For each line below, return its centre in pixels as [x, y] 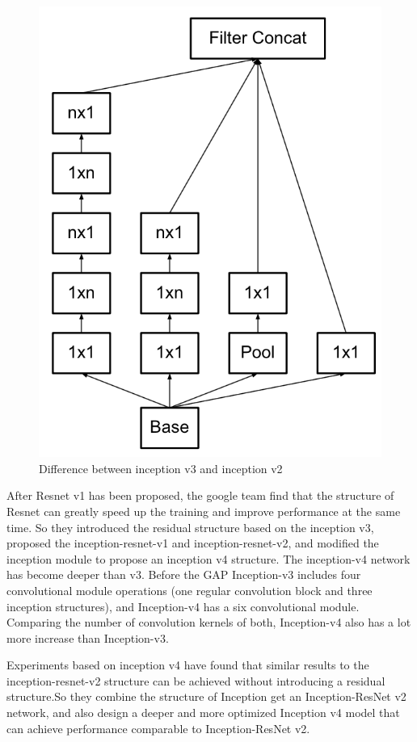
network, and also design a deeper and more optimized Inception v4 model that [203, 713]
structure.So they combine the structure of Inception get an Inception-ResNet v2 [206, 696]
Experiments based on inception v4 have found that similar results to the [188, 665]
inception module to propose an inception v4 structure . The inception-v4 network [208, 558]
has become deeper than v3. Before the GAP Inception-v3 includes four [184, 574]
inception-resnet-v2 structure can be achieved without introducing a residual [196, 680]
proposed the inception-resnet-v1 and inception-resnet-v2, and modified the [193, 543]
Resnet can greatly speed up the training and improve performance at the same [204, 511]
